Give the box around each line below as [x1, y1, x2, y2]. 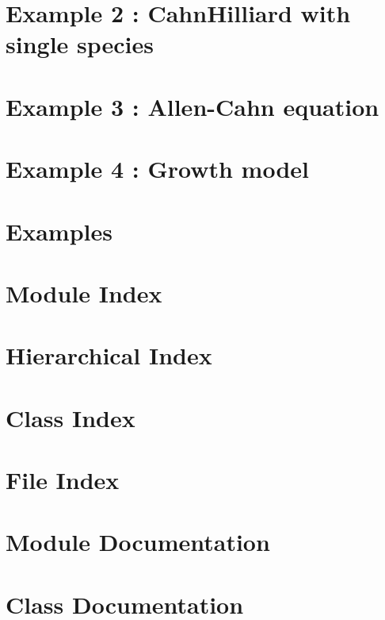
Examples [6, 214, 112, 247]
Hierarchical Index [6, 339, 212, 372]
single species [6, 28, 154, 60]
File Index [6, 464, 120, 495]
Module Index [6, 276, 162, 309]
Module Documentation [6, 526, 270, 558]
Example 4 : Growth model [6, 152, 310, 185]
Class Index [6, 401, 135, 433]
